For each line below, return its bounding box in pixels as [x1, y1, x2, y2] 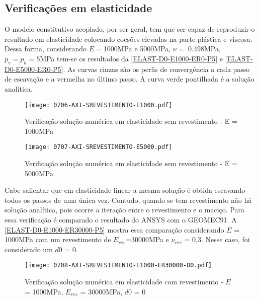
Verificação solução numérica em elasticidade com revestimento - [25, 276, 223, 287]
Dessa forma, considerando [5, 43, 87, 54]
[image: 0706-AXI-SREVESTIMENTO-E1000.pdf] [25, 101, 172, 109]
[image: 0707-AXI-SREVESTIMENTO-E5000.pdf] [25, 143, 172, 151]
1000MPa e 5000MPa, [103, 43, 171, 54]
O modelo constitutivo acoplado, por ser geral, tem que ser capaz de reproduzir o [5, 24, 255, 34]
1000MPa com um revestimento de [5, 234, 111, 245]
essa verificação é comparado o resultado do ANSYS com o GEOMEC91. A [5, 214, 237, 225]
